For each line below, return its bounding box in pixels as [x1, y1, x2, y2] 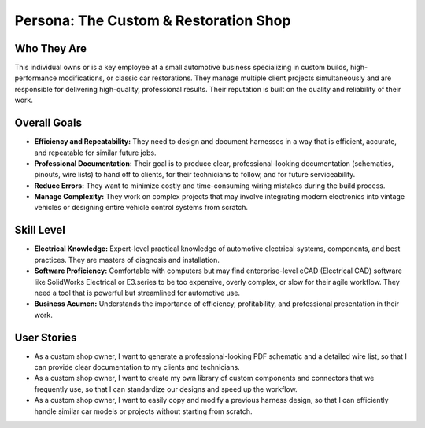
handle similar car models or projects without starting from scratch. [34, 406, 253, 416]
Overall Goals [14, 116, 83, 130]
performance [14, 73, 57, 83]
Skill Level [14, 223, 66, 237]
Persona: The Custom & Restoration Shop [14, 12, 291, 29]
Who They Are [14, 42, 87, 55]
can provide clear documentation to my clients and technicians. [34, 363, 240, 372]
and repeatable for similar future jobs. [34, 148, 157, 157]
